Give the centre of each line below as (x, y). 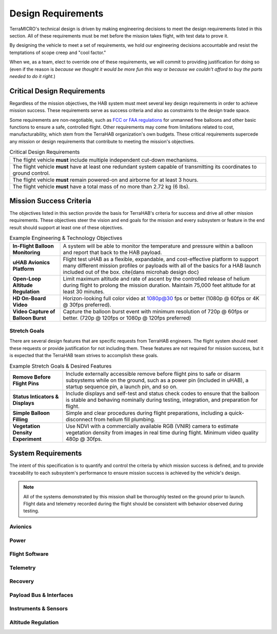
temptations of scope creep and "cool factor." (58, 52)
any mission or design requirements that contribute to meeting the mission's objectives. (102, 141)
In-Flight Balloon (33, 246)
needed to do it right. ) (33, 76)
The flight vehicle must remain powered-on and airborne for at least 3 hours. (105, 180)
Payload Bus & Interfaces (42, 595)
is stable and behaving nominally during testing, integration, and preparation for (162, 400)
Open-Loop (27, 278)
